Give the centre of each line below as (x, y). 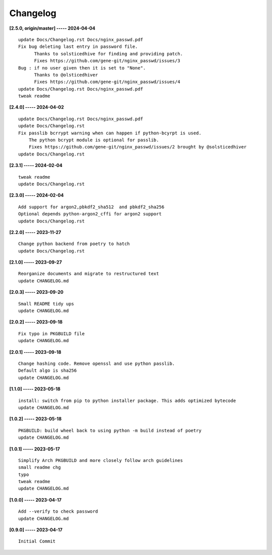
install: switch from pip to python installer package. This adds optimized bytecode (127, 401)
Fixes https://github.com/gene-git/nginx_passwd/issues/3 (107, 61)
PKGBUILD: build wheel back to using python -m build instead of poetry (110, 430)
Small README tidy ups (46, 304)
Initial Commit (37, 541)
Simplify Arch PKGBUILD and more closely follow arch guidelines (101, 460)
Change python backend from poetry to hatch (74, 244)
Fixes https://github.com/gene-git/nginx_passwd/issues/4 (107, 82)
